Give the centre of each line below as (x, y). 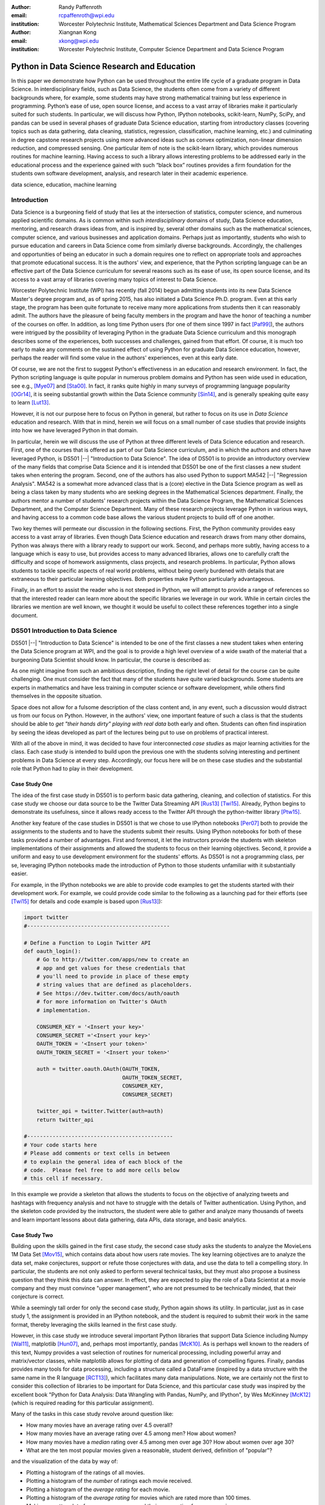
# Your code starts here (60, 1145)
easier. (20, 874)
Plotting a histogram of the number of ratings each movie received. (109, 1481)
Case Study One (32, 784)
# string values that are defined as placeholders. (114, 985)
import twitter (46, 917)
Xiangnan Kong (78, 33)
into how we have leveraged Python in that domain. (75, 430)
